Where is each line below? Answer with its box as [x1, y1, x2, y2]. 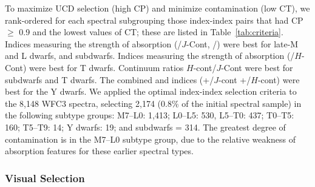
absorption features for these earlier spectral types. [5, 144, 194, 157]
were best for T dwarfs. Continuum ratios [29, 61, 184, 73]
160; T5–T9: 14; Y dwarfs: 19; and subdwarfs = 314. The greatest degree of [5, 120, 286, 133]
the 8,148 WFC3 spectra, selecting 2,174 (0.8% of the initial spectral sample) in [5, 97, 302, 109]
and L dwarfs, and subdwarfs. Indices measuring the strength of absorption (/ [5, 49, 295, 62]
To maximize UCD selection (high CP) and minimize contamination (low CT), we [5, 2, 310, 14]
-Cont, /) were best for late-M [186, 37, 299, 50]
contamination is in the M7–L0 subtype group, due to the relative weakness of [5, 132, 296, 145]
